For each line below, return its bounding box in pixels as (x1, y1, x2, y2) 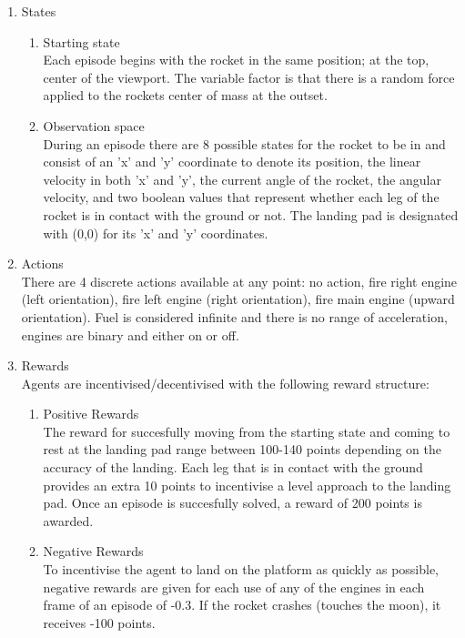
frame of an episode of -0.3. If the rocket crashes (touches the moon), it (43, 595, 441, 614)
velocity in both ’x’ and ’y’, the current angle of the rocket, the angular (43, 169, 441, 188)
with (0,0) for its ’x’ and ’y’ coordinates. (43, 223, 268, 242)
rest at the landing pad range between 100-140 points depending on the (43, 440, 441, 459)
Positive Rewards (43, 404, 139, 423)
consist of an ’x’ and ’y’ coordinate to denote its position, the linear (43, 152, 421, 171)
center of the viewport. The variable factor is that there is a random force (43, 67, 455, 86)
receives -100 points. (43, 613, 156, 632)
